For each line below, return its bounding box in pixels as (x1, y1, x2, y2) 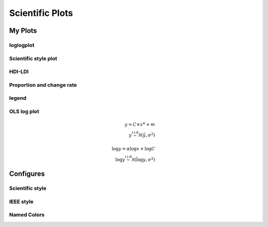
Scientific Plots (9, 7, 73, 18)
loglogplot (9, 41, 35, 48)
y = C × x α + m (125, 120, 155, 127)
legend (9, 95, 27, 102)
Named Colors (9, 212, 45, 219)
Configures (9, 170, 45, 178)
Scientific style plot (9, 55, 57, 62)
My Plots (9, 26, 37, 35)
